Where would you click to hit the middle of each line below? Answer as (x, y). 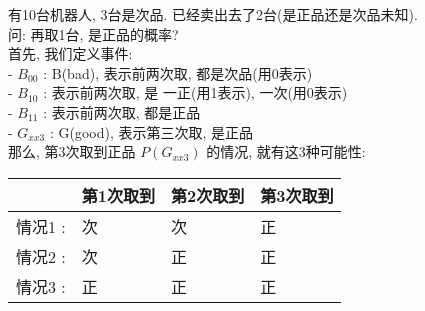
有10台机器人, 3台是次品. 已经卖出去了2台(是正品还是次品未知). (213, 14)
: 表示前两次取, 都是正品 (122, 111)
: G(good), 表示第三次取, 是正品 (151, 131)
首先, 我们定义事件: (70, 53)
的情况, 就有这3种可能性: (286, 151)
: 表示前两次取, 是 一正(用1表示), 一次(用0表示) (195, 92)
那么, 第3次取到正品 (72, 151)
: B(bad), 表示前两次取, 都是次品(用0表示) (178, 72)
